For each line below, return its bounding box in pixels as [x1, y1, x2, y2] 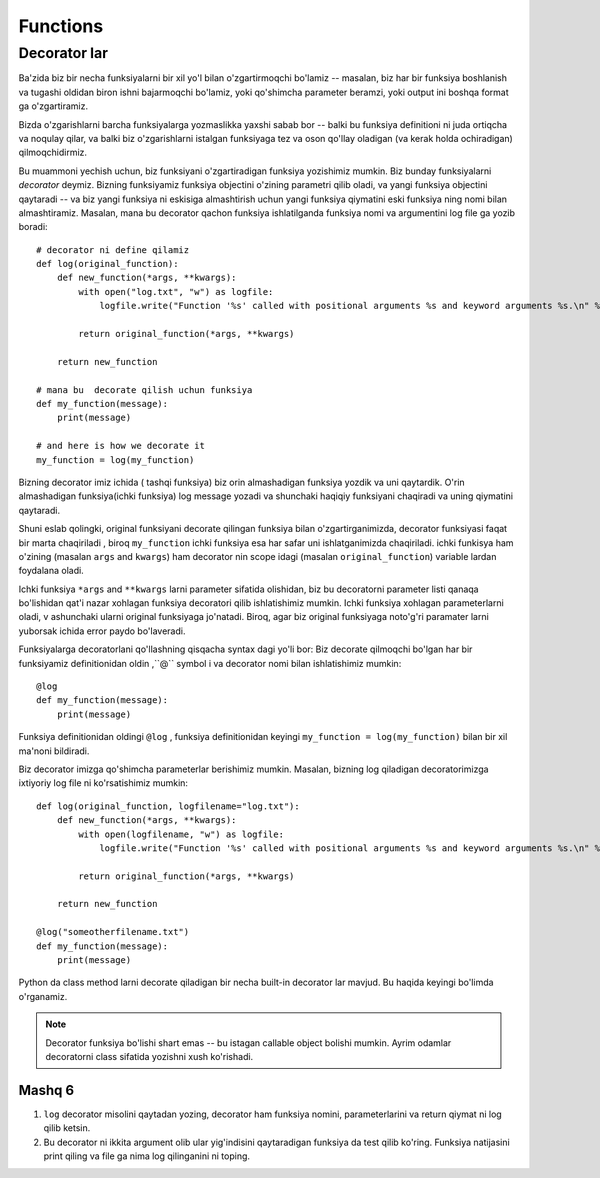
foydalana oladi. [18, 565, 84, 577]
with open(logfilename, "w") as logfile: [78, 828, 285, 840]
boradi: [18, 221, 49, 233]
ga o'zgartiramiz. [18, 100, 89, 112]
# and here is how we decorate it [36, 440, 205, 452]
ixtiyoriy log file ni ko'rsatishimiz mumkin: [18, 777, 189, 789]
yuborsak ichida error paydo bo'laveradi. [18, 625, 186, 637]
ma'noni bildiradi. [18, 745, 90, 757]
